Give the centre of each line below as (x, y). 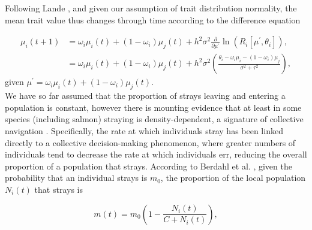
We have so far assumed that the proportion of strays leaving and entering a (145, 96)
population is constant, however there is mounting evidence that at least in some (153, 107)
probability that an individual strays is (76, 178)
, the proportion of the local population (233, 178)
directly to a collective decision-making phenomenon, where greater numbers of (150, 142)
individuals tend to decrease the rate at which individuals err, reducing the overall (156, 154)
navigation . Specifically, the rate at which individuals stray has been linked (144, 130)
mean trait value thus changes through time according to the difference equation (153, 19)
